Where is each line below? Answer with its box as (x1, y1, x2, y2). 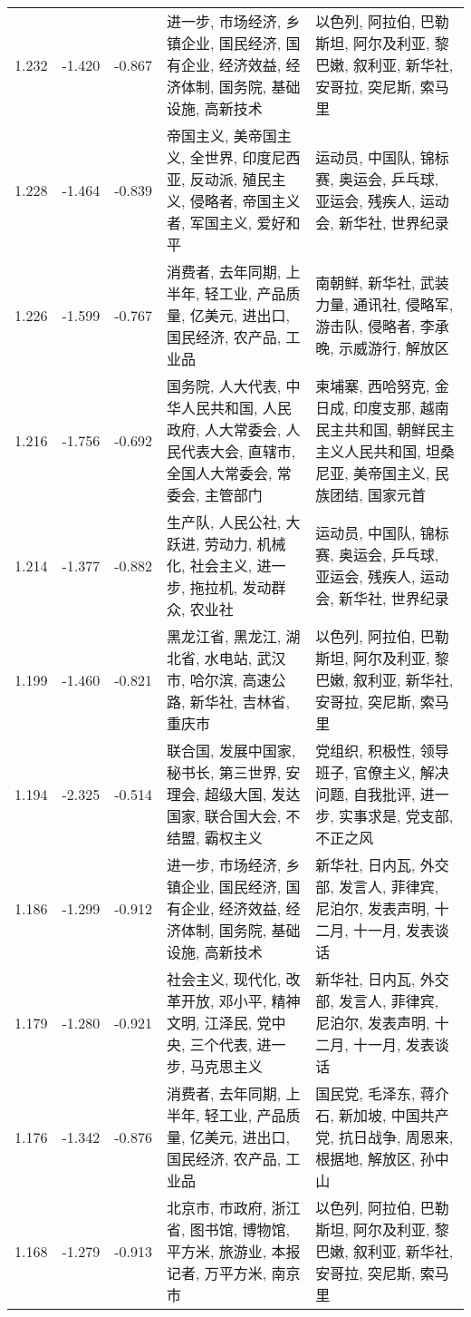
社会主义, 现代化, (167, 969, 282, 990)
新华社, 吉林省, (189, 691, 291, 712)
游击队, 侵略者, (315, 316, 416, 337)
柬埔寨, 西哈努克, (315, 376, 430, 396)
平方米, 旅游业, (167, 1241, 267, 1262)
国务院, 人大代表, (167, 376, 282, 396)
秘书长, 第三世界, (167, 762, 282, 783)
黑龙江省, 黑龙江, (167, 626, 282, 647)
